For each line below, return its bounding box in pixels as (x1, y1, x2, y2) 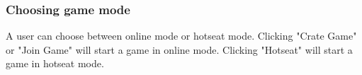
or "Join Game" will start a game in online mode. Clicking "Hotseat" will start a (6, 42, 353, 57)
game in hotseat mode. (6, 56, 104, 71)
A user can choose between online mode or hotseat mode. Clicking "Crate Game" (6, 28, 357, 43)
